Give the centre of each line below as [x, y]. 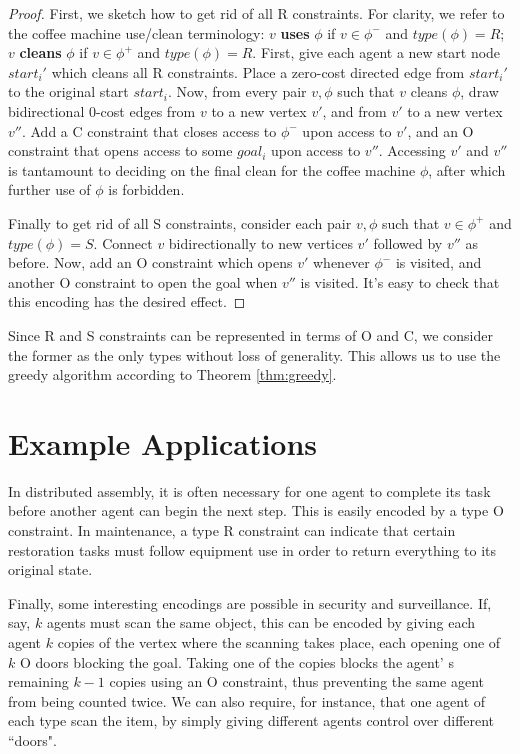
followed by [408, 242]
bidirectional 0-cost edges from [102, 110]
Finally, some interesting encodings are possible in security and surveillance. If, [250, 602]
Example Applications [163, 442]
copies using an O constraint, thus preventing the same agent [297, 681]
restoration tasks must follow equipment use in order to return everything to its [252, 549]
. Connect [123, 242]
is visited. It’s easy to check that [400, 281]
